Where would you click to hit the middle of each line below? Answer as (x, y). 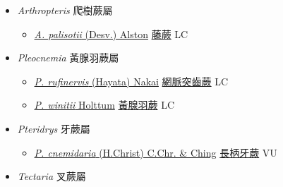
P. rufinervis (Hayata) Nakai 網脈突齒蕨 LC (131, 81)
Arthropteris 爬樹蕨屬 (65, 10)
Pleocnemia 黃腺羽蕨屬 (68, 58)
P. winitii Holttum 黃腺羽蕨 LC (104, 105)
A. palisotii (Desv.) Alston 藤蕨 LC (111, 34)
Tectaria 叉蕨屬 (52, 176)
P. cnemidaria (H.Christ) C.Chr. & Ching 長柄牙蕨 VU (156, 152)
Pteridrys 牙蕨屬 (54, 128)
